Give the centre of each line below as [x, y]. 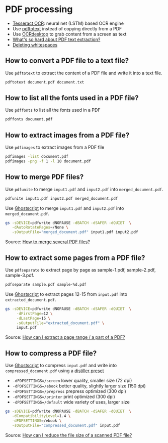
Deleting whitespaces [35, 45]
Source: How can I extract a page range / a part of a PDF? [65, 337]
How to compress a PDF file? [51, 353]
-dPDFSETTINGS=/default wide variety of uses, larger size [71, 402]
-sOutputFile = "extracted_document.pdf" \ [60, 323]
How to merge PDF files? [45, 177]
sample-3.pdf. [20, 275]
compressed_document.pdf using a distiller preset [55, 371]
